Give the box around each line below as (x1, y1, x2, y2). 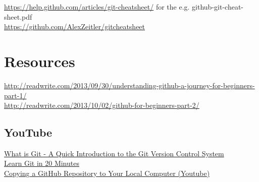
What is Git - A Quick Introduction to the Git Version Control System (4, 148, 224, 158)
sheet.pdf (4, 11, 32, 22)
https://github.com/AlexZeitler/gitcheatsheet (4, 21, 145, 32)
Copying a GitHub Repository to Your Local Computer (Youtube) (4, 168, 210, 178)
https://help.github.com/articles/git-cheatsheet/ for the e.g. (4, 2, 190, 12)
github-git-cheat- (192, 2, 243, 12)
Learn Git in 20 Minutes (4, 158, 79, 168)
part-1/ (4, 90, 27, 100)
